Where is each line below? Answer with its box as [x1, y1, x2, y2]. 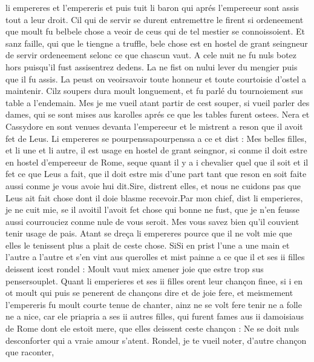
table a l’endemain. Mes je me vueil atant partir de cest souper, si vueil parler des [5, 96, 310, 109]
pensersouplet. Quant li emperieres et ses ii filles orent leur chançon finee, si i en [5, 274, 303, 287]
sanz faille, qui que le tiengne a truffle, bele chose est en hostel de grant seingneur [5, 36, 308, 49]
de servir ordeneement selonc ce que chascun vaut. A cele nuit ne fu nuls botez [5, 49, 297, 61]
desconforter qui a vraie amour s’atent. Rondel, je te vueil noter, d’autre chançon [5, 334, 307, 346]
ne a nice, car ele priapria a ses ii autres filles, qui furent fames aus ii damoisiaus [5, 310, 304, 323]
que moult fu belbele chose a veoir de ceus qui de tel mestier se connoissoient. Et [5, 25, 305, 38]
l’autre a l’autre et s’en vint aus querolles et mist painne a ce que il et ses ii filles [5, 250, 305, 263]
